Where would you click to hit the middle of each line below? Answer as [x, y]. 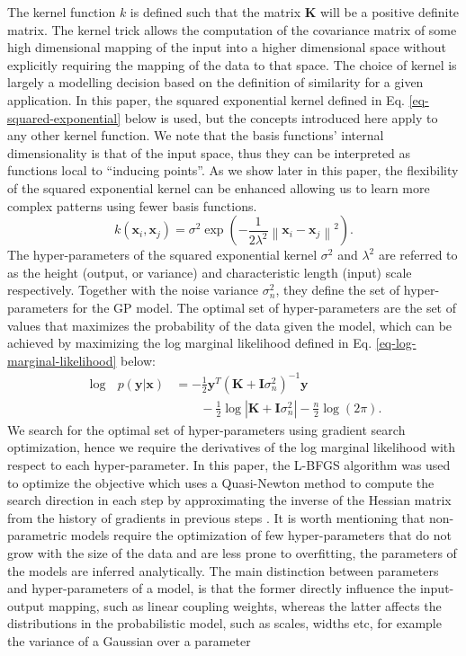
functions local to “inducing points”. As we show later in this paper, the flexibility [233, 170]
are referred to [418, 255]
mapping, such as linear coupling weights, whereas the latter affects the [245, 605]
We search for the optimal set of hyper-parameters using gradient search [206, 429]
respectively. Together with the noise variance [133, 290]
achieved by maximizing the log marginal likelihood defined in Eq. [190, 343]
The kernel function [62, 12]
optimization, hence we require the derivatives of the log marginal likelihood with [232, 447]
